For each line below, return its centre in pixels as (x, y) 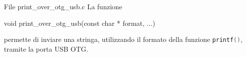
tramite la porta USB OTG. (46, 48)
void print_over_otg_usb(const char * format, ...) (80, 23)
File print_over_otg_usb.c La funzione (63, 6)
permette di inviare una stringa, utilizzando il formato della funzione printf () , (123, 39)
